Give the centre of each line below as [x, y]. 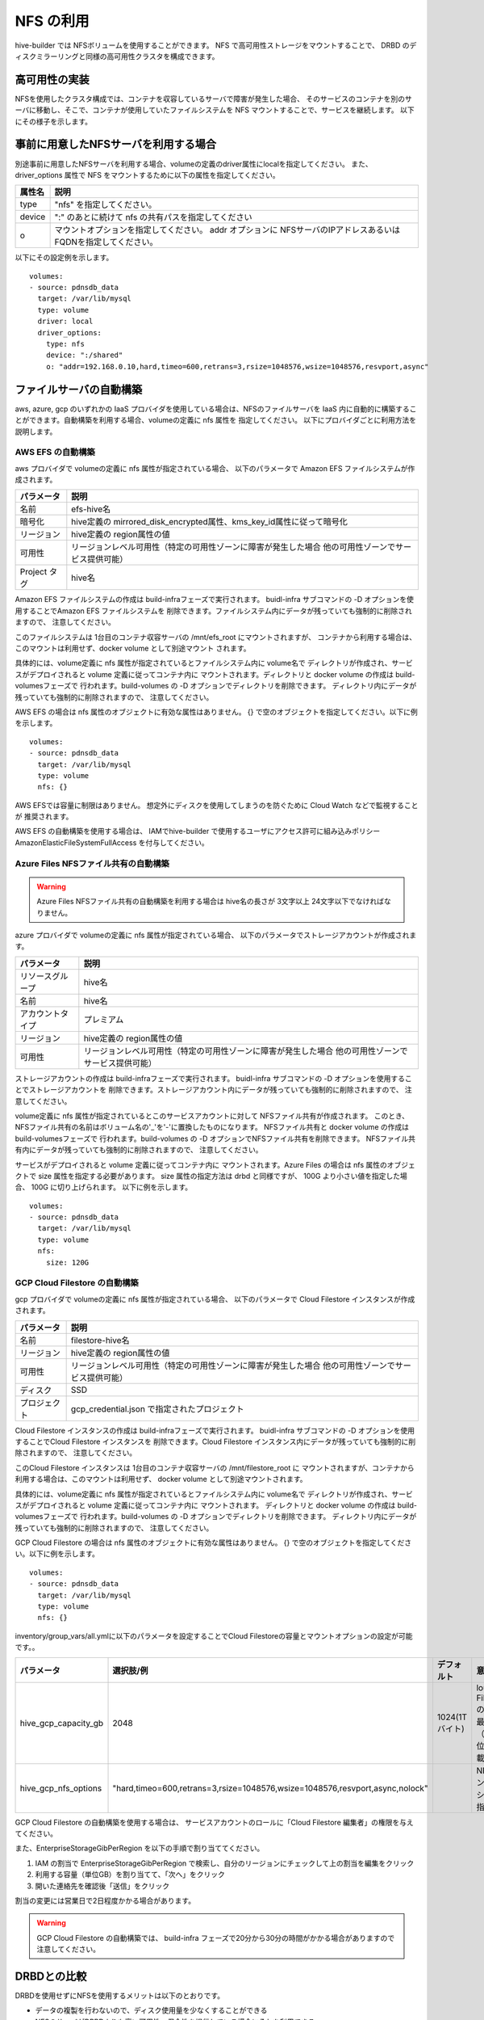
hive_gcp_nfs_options [61, 1788]
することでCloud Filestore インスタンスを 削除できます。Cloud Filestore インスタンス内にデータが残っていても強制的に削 [215, 1441]
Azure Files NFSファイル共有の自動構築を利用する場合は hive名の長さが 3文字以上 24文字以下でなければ [211, 902]
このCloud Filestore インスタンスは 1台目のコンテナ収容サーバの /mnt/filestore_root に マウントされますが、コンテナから [215, 1467]
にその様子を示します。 [54, 121]
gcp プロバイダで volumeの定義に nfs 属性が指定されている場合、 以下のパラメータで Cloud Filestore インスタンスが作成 [215, 1299]
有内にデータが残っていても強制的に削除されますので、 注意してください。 [139, 1150]
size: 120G [67, 1262]
